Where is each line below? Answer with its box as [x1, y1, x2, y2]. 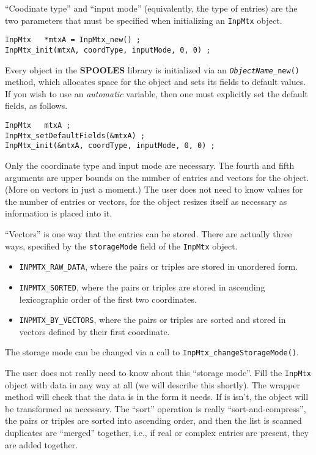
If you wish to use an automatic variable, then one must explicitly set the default [5, 87, 308, 100]
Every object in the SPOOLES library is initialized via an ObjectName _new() [5, 63, 299, 76]
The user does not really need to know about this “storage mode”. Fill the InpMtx [5, 366, 311, 379]
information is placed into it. [5, 207, 112, 220]
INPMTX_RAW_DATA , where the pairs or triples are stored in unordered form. [19, 260, 298, 273]
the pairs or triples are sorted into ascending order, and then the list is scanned [5, 414, 302, 427]
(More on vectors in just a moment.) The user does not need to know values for [5, 183, 303, 196]
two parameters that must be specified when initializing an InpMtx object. [5, 13, 282, 26]
